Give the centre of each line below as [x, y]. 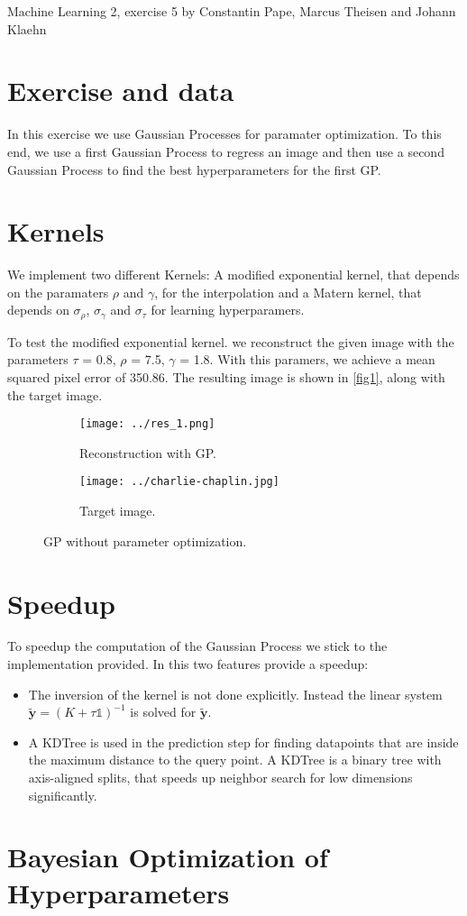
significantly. [63, 795]
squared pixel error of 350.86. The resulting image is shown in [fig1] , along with [226, 377]
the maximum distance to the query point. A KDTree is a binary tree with [235, 760]
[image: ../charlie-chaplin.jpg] [179, 482]
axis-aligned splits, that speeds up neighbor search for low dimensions [220, 778]
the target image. [55, 394]
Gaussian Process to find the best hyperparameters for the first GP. [194, 169]
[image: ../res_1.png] [147, 424]
